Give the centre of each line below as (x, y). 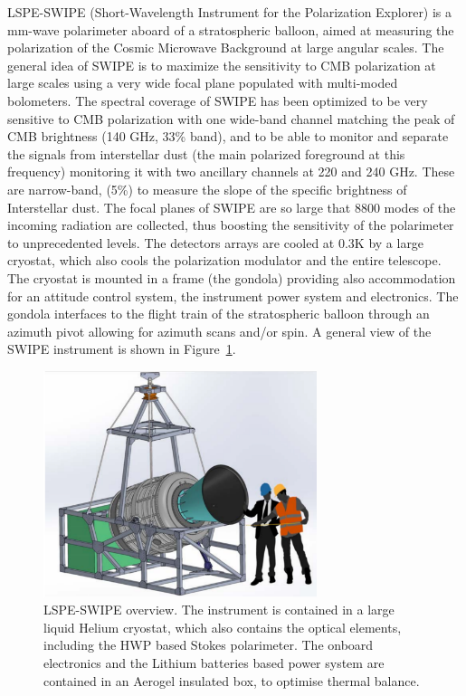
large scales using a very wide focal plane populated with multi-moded (203, 83)
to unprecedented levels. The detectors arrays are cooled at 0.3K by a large (216, 242)
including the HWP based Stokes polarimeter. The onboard (209, 645)
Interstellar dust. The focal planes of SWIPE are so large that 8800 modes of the (232, 207)
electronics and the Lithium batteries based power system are (214, 663)
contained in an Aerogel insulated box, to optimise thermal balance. (232, 680)
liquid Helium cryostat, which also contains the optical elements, (223, 627)
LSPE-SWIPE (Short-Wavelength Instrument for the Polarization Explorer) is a (230, 12)
